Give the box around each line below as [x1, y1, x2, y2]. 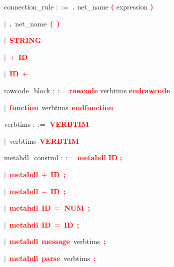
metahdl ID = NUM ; [9, 203, 90, 213]
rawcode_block [4, 85, 50, 95]
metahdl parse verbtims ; [9, 253, 96, 263]
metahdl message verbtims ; [9, 236, 106, 247]
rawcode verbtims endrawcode [69, 85, 170, 95]
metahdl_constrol [4, 152, 58, 163]
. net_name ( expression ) [72, 1, 153, 11]
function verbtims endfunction [9, 102, 113, 112]
